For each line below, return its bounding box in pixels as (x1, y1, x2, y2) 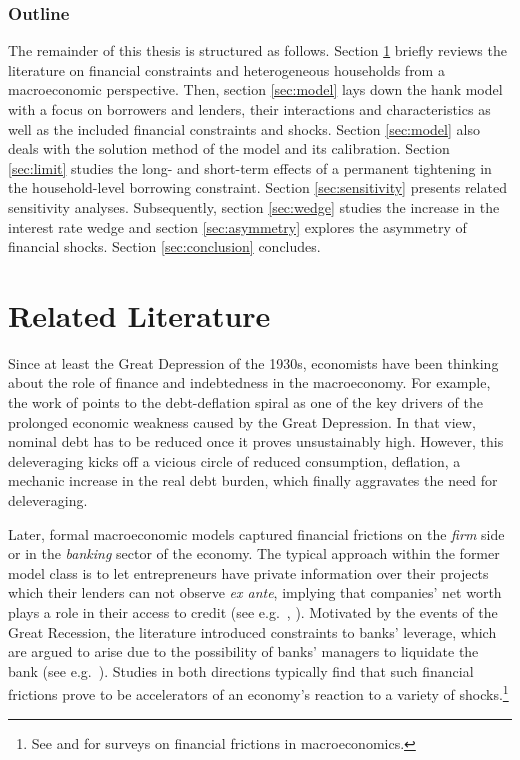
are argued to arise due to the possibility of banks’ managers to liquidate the (8, 641, 479, 662)
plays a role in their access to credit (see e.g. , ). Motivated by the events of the (8, 602, 498, 622)
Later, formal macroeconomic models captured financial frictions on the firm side (8, 523, 505, 544)
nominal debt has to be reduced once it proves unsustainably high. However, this (8, 431, 504, 452)
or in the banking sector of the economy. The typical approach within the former (8, 543, 500, 564)
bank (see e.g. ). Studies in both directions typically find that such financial (8, 660, 474, 681)
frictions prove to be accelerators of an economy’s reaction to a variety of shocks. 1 (8, 681, 509, 705)
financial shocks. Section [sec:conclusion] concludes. (8, 236, 321, 257)
